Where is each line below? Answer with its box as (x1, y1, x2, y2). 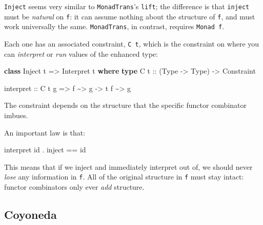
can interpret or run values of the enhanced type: (4, 48, 158, 59)
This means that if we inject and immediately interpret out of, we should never (4, 161, 253, 172)
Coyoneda (4, 207, 57, 222)
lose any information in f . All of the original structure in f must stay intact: (4, 171, 244, 182)
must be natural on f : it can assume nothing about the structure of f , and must (4, 11, 255, 21)
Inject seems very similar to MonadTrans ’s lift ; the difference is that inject (4, 1, 250, 11)
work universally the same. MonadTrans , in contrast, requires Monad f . (4, 21, 225, 32)
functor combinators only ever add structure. (4, 182, 145, 192)
